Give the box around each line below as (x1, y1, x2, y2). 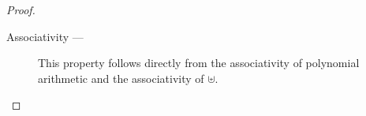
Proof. (6, 2, 35, 17)
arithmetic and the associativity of (38, 69, 204, 86)
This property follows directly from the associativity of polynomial (38, 54, 360, 71)
